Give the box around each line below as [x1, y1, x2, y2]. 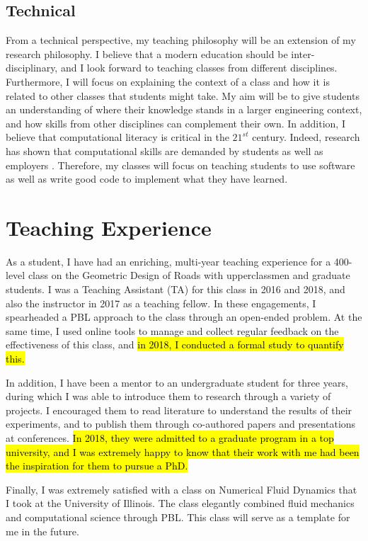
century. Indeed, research [252, 130, 360, 144]
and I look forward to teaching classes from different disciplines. [60, 60, 338, 75]
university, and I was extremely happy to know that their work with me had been [6, 444, 360, 459]
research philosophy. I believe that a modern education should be [6, 46, 288, 61]
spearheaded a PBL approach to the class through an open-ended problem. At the [6, 309, 362, 324]
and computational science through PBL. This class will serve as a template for [6, 509, 350, 524]
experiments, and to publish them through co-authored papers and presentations [6, 416, 356, 431]
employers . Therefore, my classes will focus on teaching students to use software [6, 157, 355, 172]
